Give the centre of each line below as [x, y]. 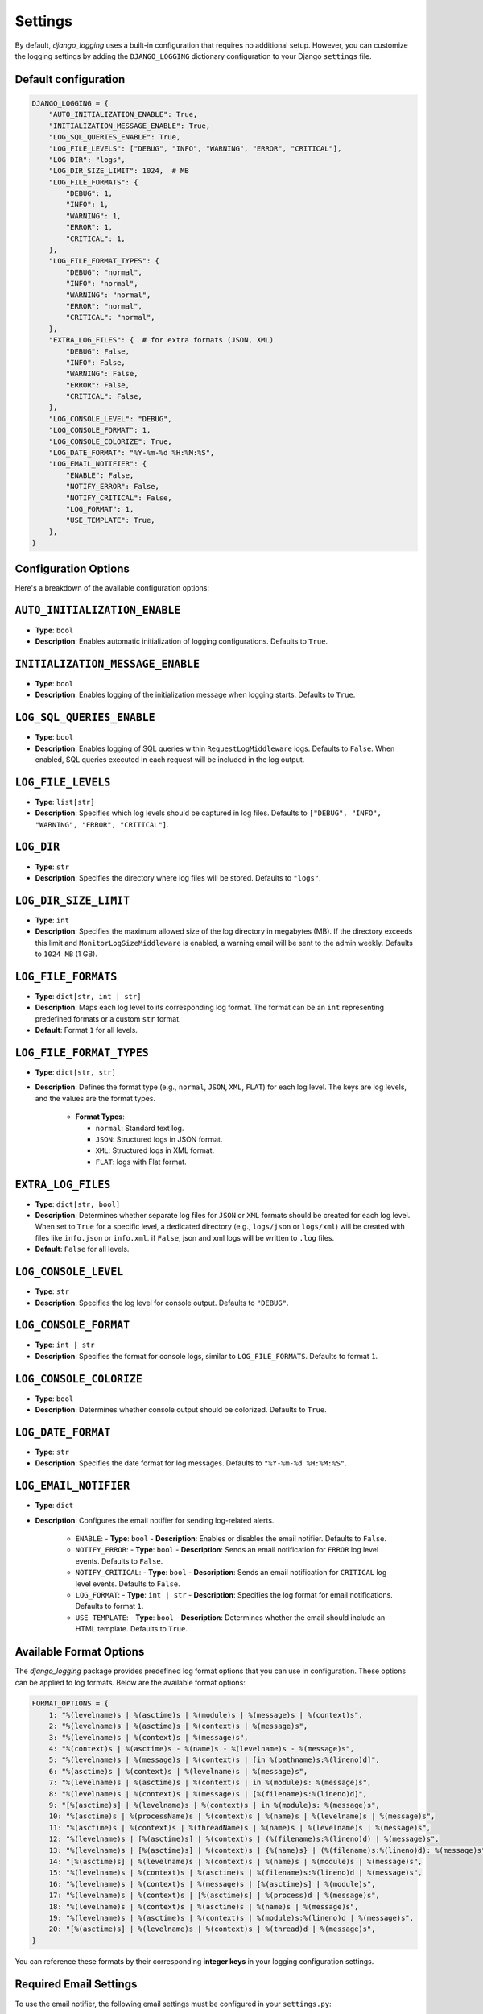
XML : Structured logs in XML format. [155, 1150]
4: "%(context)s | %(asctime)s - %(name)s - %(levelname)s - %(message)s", [202, 1749]
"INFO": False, [96, 362]
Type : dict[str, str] [76, 1072]
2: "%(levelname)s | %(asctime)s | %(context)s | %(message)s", [178, 1726]
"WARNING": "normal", [108, 295]
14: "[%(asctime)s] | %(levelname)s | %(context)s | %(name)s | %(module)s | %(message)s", [235, 1861]
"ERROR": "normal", [104, 306]
